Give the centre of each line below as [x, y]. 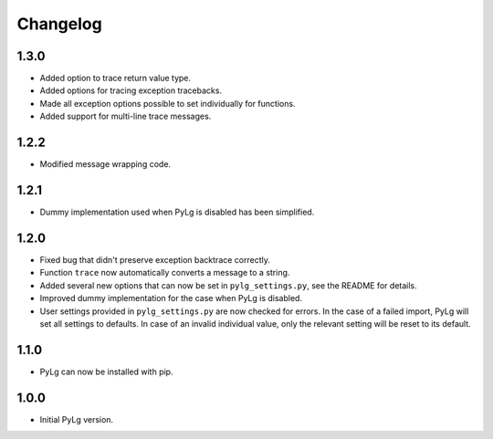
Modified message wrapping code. [105, 164]
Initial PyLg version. [77, 419]
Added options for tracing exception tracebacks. [131, 90]
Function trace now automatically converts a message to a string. [165, 273]
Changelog [59, 24]
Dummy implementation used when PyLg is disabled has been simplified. [177, 212]
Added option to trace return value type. [115, 78]
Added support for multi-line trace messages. [126, 116]
